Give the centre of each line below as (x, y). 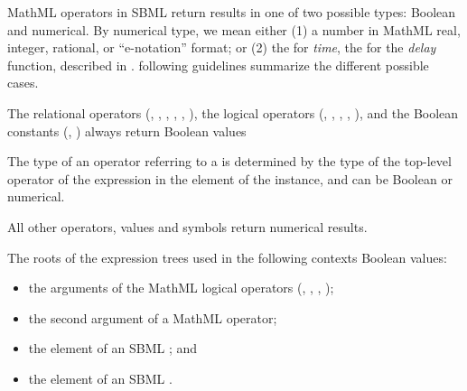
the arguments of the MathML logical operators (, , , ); (181, 288)
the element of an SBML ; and (113, 348)
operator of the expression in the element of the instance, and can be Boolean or (230, 178)
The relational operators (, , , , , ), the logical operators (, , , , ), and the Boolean (233, 112)
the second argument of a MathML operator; (153, 317)
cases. (23, 83)
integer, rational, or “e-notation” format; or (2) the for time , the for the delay (222, 47)
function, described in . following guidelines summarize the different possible (218, 65)
